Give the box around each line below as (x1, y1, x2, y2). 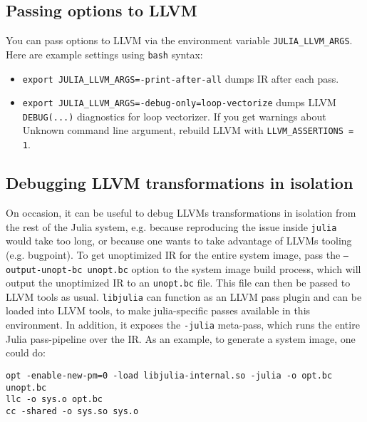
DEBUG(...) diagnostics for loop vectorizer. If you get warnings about (22, 108, 326, 123)
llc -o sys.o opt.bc (6, 394, 103, 405)
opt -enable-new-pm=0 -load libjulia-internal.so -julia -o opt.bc (6, 370, 333, 381)
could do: (6, 345, 46, 360)
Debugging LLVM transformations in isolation (6, 172, 353, 194)
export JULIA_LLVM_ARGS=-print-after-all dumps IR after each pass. (22, 71, 339, 86)
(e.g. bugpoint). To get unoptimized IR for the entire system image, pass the (6, 247, 341, 262)
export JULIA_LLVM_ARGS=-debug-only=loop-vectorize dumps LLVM (22, 95, 336, 110)
